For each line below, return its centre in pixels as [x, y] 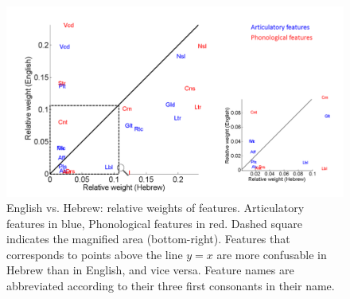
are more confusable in [272, 254]
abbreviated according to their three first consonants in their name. [171, 286]
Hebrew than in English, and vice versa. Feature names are [150, 270]
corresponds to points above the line [95, 254]
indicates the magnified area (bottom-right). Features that [148, 239]
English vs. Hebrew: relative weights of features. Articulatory [156, 208]
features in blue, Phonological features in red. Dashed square [154, 223]
